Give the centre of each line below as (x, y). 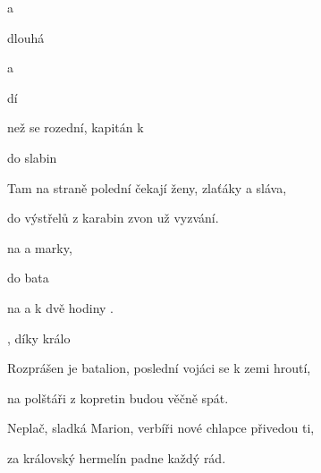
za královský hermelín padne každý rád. (117, 457)
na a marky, (40, 247)
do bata (28, 278)
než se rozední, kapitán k (76, 127)
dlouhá (26, 37)
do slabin (32, 157)
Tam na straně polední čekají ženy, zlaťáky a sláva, (147, 187)
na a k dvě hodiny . (61, 307)
